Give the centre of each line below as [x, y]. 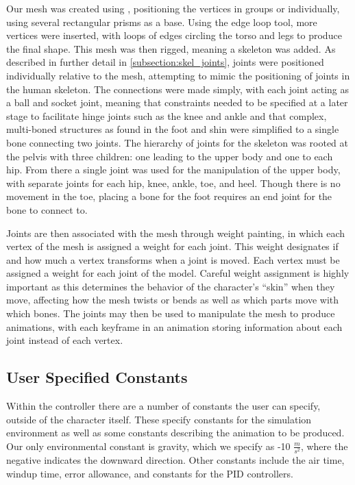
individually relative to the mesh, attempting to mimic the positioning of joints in [178, 75]
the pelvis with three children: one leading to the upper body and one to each [170, 156]
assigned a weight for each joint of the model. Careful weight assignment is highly [178, 273]
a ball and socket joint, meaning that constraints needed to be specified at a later [177, 102]
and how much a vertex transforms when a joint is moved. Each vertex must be [173, 259]
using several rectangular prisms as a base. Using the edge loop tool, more [162, 22]
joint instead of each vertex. [65, 340]
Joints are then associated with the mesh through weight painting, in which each [176, 233]
